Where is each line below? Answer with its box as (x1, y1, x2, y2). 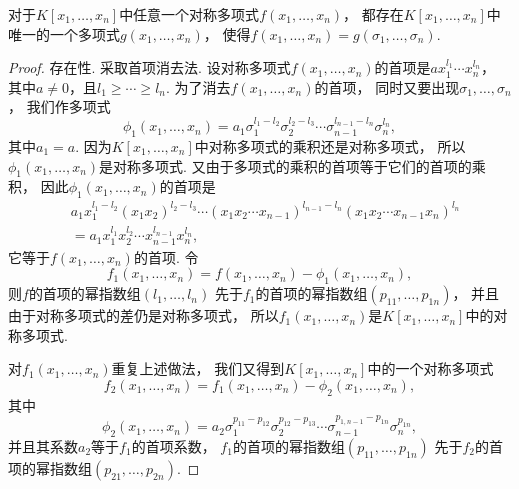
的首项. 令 (133, 246, 199, 267)
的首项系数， (131, 435, 216, 456)
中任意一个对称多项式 (119, 4, 260, 24)
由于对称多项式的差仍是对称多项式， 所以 (8, 305, 279, 326)
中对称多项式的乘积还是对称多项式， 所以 (194, 135, 466, 156)
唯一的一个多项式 (8, 23, 120, 44)
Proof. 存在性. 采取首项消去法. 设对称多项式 (8, 57, 291, 78)
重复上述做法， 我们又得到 (111, 358, 285, 379)
